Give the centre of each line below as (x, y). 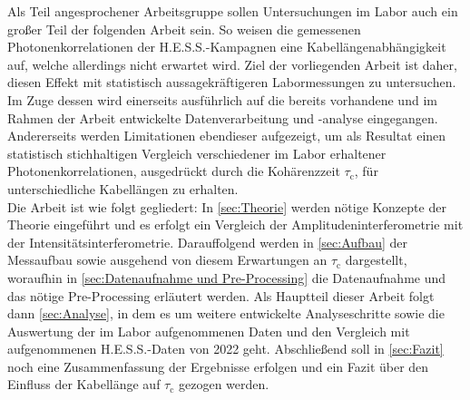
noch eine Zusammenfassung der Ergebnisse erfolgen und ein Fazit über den (218, 366)
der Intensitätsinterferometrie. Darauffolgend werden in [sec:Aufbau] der (207, 242)
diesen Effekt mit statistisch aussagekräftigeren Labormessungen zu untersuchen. (232, 82)
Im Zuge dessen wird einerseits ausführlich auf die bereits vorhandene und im (222, 99)
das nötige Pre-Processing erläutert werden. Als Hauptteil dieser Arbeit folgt (221, 295)
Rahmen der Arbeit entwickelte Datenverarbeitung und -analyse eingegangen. (223, 117)
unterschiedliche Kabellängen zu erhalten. (123, 188)
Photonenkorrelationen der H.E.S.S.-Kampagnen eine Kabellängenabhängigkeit (227, 47)
